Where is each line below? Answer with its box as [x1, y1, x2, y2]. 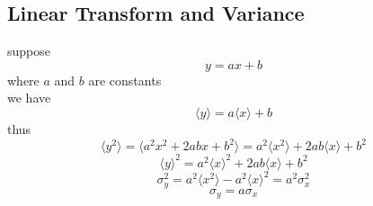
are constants [88, 70, 162, 89]
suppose [7, 41, 50, 60]
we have [7, 88, 51, 107]
